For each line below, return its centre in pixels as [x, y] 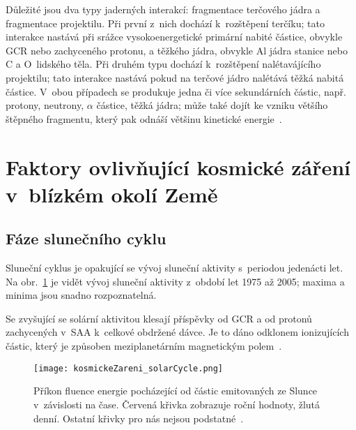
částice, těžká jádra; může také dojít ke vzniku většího [212, 105]
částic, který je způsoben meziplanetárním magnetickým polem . [144, 346]
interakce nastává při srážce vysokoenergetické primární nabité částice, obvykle [174, 37]
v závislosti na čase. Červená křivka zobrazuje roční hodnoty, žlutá [177, 404]
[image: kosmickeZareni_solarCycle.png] [129, 368]
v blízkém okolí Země [112, 194]
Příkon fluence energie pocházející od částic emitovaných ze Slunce [176, 391]
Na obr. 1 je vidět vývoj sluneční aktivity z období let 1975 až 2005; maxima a [175, 281]
